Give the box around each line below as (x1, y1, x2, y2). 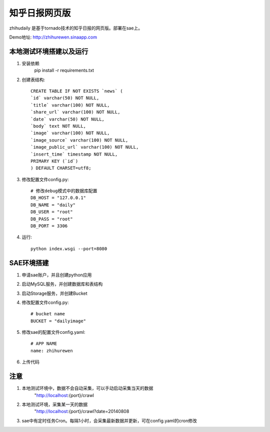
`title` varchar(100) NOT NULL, (30, 102, 110, 108)
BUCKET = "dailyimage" (30, 318, 86, 324)
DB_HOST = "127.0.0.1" (30, 195, 86, 201)
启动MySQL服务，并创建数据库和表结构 (21, 281, 103, 287)
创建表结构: (21, 77, 45, 83)
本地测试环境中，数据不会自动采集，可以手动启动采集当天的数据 (21, 385, 153, 391)
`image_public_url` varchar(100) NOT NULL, (30, 144, 139, 150)
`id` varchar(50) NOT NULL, (30, 95, 99, 101)
